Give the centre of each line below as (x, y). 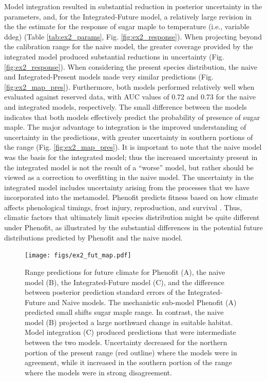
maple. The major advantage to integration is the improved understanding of (125, 127)
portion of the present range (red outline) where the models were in (131, 352)
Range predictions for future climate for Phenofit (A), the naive (125, 272)
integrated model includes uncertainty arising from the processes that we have (127, 187)
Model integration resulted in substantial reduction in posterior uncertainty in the (133, 6)
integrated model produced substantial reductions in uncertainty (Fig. (114, 56)
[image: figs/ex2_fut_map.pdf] (78, 256)
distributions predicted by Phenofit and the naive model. (93, 237)
